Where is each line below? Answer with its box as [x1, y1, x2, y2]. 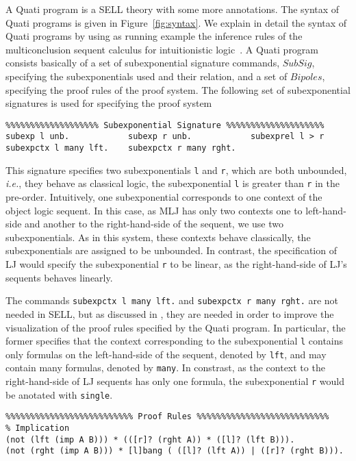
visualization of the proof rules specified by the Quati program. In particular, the [5, 320, 346, 334]
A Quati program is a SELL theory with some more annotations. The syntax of [5, 2, 340, 16]
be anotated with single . [5, 387, 113, 401]
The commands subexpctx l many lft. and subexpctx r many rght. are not [5, 293, 339, 308]
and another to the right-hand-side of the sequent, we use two [25, 216, 283, 231]
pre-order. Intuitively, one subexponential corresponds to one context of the [5, 190, 322, 204]
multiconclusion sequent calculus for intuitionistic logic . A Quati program [5, 42, 319, 56]
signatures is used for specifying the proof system [5, 96, 212, 110]
